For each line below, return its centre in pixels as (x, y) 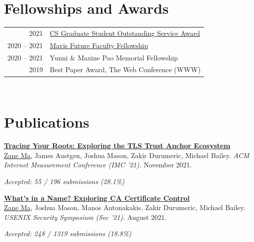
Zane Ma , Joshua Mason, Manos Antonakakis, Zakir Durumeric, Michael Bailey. (125, 207)
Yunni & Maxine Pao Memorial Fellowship (114, 57)
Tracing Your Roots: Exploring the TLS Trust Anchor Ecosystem (117, 146)
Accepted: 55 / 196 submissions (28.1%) (64, 181)
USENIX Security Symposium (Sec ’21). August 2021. (85, 217)
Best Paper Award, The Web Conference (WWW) (125, 69)
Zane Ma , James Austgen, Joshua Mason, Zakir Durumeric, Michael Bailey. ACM (127, 155)
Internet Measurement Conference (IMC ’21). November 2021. (98, 165)
